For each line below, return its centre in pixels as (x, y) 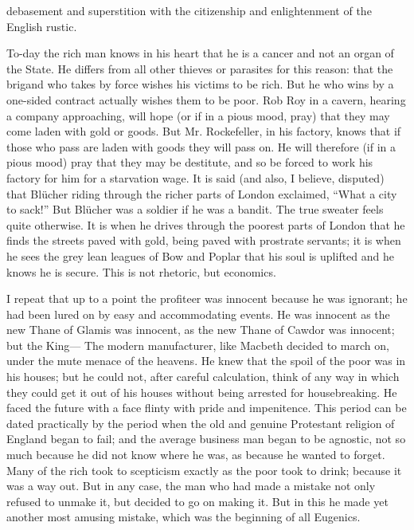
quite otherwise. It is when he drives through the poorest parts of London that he (206, 224)
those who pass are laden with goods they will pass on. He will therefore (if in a (201, 146)
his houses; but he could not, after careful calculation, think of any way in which (203, 377)
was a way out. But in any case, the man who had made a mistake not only (191, 486)
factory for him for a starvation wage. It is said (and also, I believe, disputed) (195, 177)
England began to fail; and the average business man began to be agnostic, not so (206, 439)
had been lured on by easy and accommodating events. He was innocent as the (198, 314)
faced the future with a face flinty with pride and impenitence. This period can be (207, 408)
